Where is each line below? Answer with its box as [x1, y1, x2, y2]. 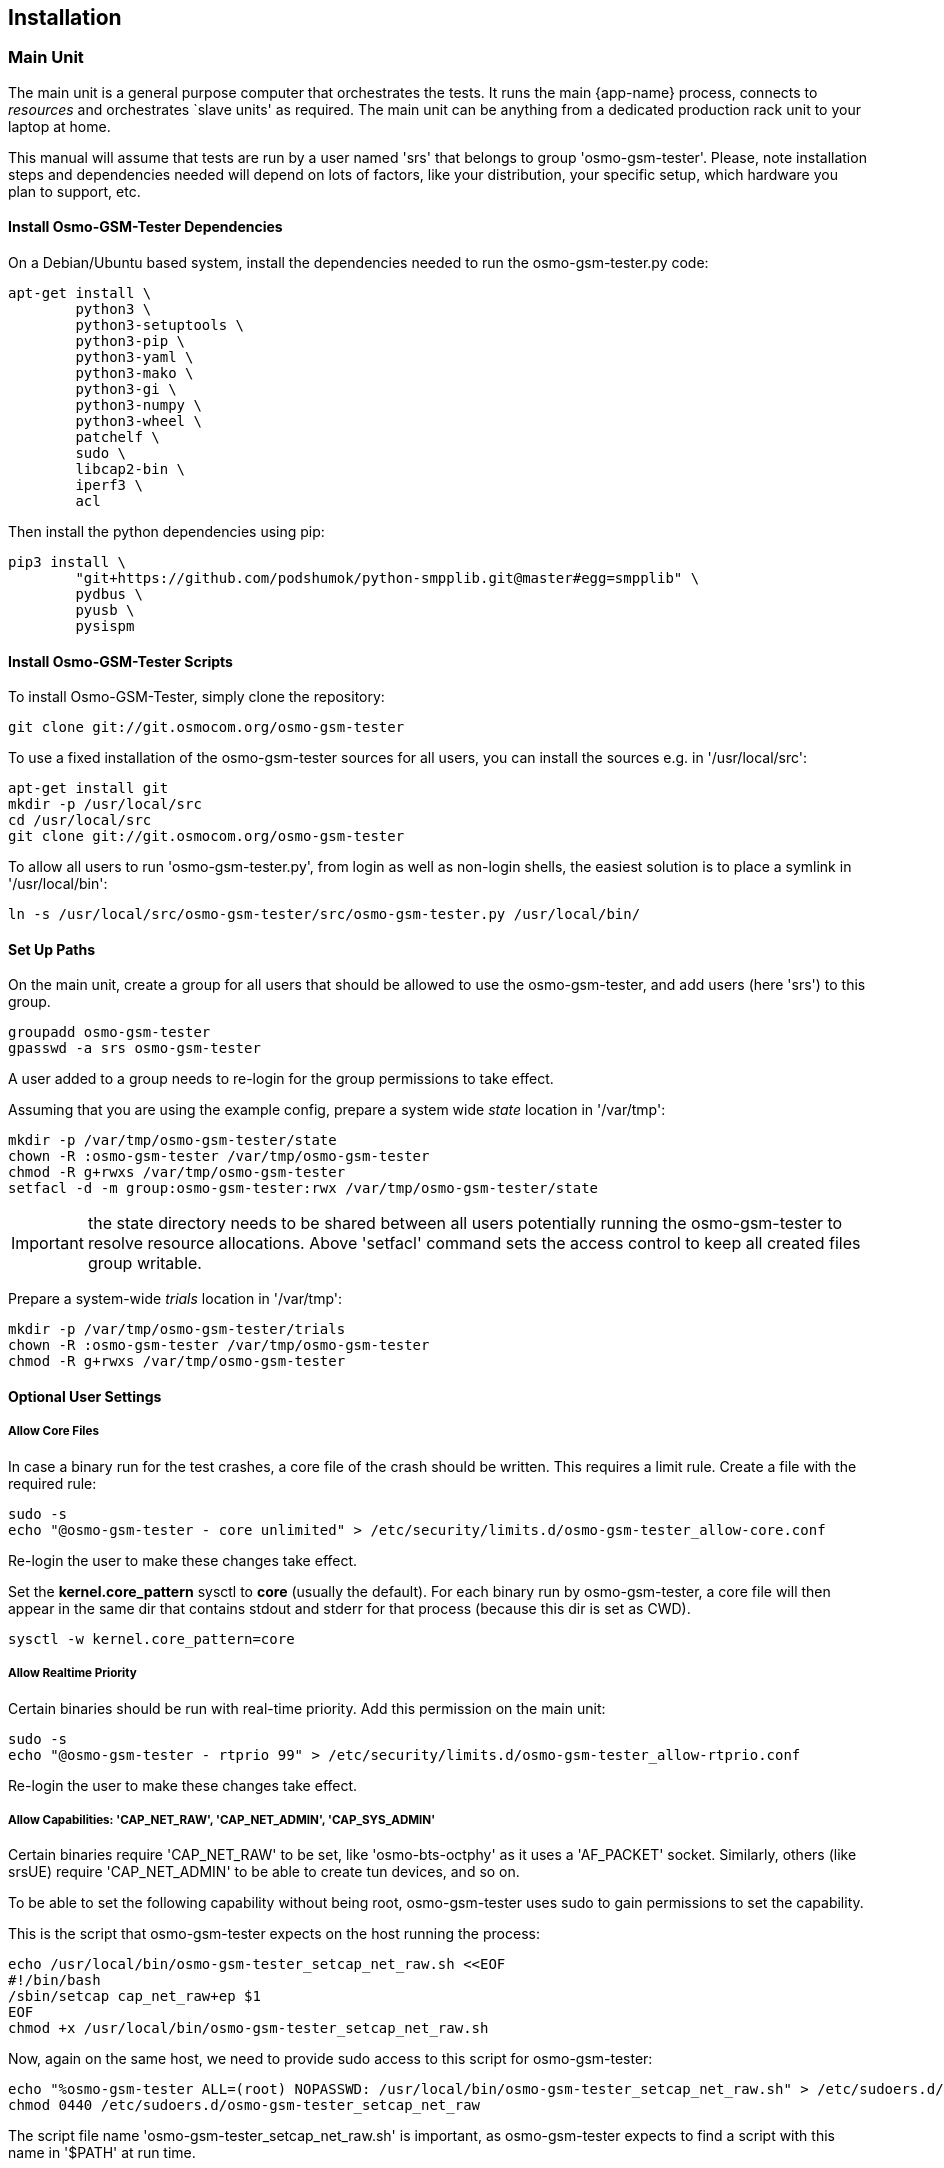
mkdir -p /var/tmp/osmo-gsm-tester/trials [8, 1321, 346, 1338]
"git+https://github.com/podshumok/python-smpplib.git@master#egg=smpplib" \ [75, 570, 700, 587]
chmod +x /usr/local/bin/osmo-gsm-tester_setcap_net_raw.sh [8, 2020, 489, 2037]
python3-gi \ [75, 381, 177, 398]
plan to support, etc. [8, 182, 141, 200]
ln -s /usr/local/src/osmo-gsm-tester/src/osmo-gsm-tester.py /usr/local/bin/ [8, 906, 641, 923]
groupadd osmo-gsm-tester [8, 1024, 211, 1041]
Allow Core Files [8, 1424, 99, 1439]
